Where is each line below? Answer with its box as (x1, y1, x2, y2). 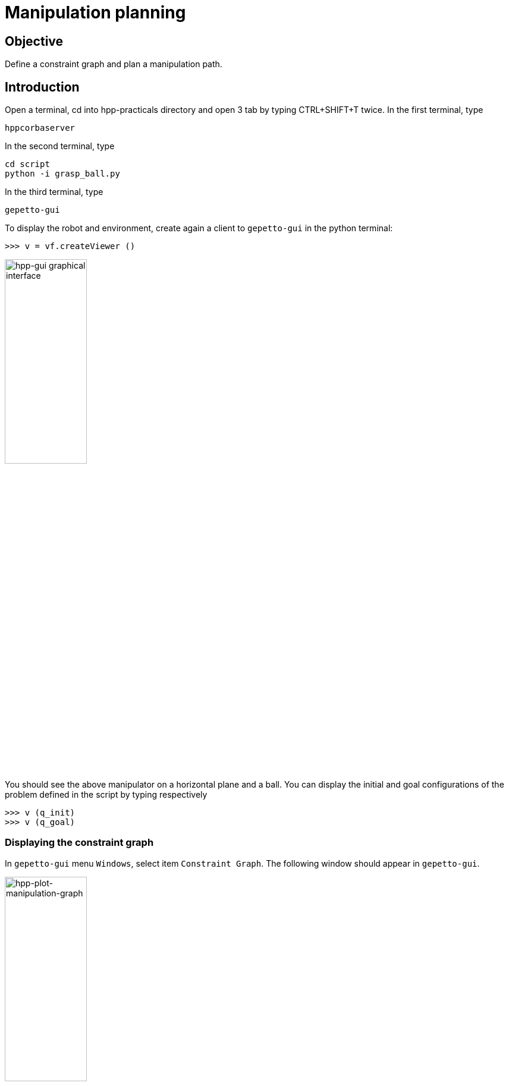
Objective (5, 33, 64, 49)
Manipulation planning (5, 2, 186, 23)
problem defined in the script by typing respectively (5, 789, 208, 799)
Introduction (5, 79, 80, 95)
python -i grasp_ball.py (5, 169, 120, 179)
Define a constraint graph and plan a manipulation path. (5, 59, 222, 70)
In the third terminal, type (5, 187, 103, 197)
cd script (5, 159, 50, 169)
